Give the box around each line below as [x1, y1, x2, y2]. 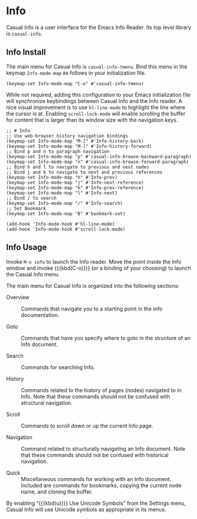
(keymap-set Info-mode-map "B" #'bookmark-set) [6, 210, 126, 217]
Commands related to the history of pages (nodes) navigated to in [21, 386, 182, 393]
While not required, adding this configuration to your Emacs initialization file [6, 91, 190, 98]
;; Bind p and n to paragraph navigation [6, 148, 110, 155]
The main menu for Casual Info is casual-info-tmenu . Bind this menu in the [6, 63, 188, 70]
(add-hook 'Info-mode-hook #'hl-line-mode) [6, 221, 115, 227]
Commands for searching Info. [21, 363, 95, 371]
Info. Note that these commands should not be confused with [21, 393, 170, 400]
